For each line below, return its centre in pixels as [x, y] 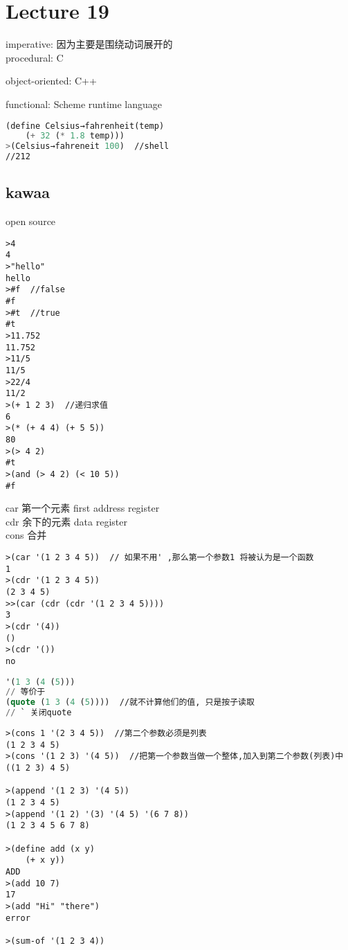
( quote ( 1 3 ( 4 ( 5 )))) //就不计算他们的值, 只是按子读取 [130, 702]
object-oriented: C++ [51, 81]
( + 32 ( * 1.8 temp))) [75, 136]
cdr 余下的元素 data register [66, 521]
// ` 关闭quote [39, 713]
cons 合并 [26, 535]
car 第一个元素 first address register [83, 508]
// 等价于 [26, 692]
